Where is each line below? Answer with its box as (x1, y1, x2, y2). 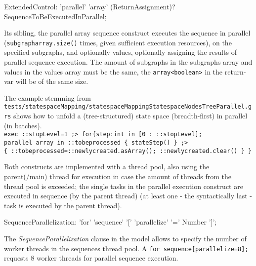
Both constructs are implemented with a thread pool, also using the (4, 161, 210, 172)
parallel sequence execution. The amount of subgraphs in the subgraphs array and (4, 57, 253, 67)
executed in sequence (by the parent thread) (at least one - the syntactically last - (4, 190, 252, 201)
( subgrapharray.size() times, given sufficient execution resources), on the (4, 37, 232, 47)
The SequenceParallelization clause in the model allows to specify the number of (4, 233, 247, 243)
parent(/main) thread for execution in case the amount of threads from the (4, 171, 232, 181)
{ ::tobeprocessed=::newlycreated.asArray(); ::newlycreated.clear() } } (4, 147, 252, 154)
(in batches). (4, 120, 42, 130)
